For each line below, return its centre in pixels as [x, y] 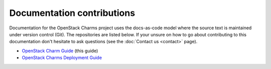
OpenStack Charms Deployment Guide [62, 58]
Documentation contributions [72, 13]
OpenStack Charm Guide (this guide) [60, 51]
